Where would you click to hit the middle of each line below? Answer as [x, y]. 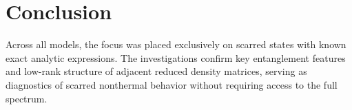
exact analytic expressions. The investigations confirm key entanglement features [176, 57]
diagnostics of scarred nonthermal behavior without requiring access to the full [172, 84]
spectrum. [27, 98]
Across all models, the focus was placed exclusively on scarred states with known [176, 44]
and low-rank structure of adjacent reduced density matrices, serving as [156, 71]
